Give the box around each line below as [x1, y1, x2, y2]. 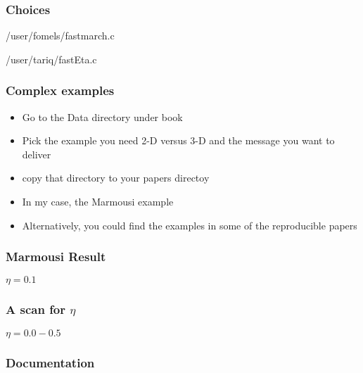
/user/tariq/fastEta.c [6, 51, 97, 66]
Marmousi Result [6, 248, 106, 265]
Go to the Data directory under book [22, 109, 183, 124]
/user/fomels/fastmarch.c [6, 28, 115, 43]
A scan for [6, 301, 66, 318]
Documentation [6, 353, 95, 371]
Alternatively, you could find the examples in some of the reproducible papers [22, 217, 357, 232]
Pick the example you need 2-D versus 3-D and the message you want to [22, 133, 335, 148]
